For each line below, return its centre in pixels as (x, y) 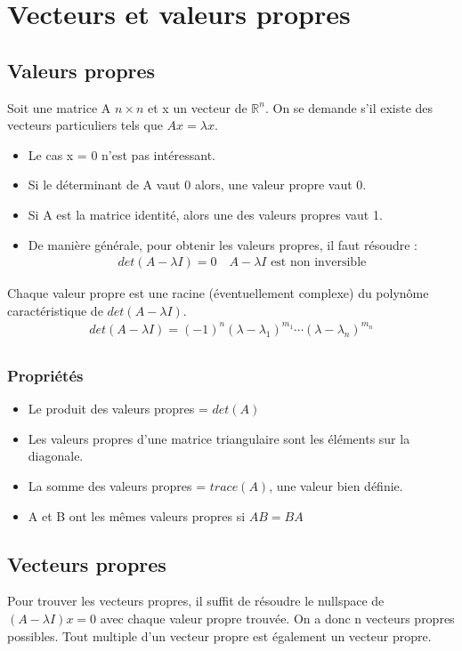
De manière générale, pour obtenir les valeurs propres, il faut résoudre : (223, 244)
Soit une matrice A (59, 107)
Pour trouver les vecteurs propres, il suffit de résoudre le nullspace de (196, 601)
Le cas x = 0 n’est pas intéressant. (122, 154)
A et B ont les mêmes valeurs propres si (137, 515)
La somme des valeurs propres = (117, 485)
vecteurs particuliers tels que (85, 125)
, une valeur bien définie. (336, 485)
